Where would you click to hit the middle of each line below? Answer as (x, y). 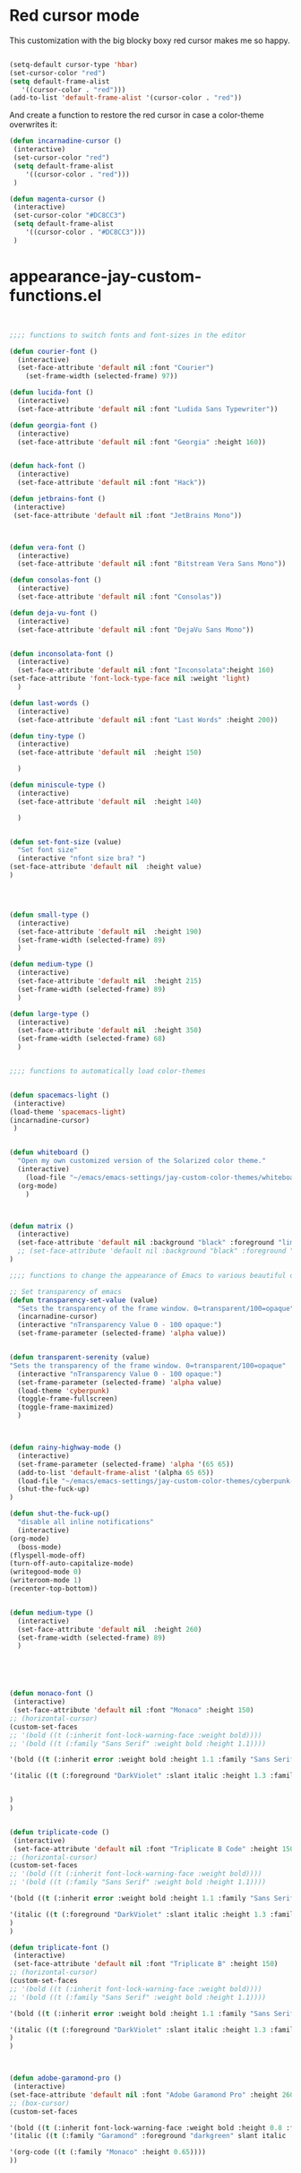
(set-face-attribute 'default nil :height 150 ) (110, 753)
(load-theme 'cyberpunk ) (64, 1391)
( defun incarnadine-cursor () (66, 141)
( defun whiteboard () (50, 1152)
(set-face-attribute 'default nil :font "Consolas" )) (120, 597)
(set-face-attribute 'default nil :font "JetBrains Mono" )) (128, 515)
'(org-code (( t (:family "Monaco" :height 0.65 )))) (107, 2152)
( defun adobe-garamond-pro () (66, 2078)
